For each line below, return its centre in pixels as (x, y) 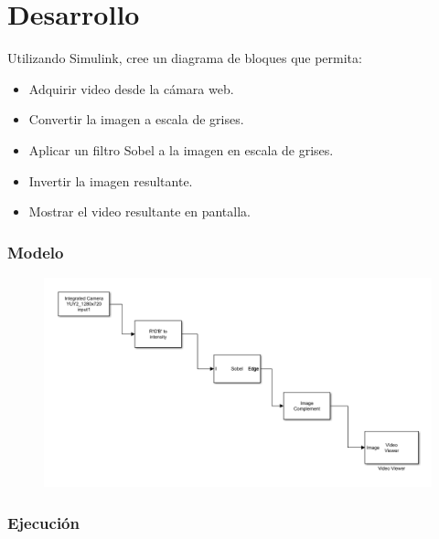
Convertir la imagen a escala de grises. (136, 119)
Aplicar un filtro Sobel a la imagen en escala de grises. (181, 149)
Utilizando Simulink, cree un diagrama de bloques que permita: (185, 58)
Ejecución (43, 522)
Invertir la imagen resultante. (111, 180)
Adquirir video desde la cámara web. (131, 88)
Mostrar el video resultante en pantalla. (139, 211)
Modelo (36, 252)
